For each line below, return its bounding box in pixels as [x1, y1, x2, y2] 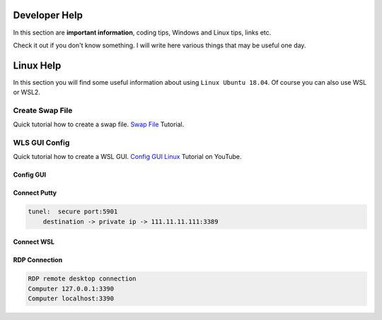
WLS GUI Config [13, 138, 70, 148]
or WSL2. [13, 88, 40, 97]
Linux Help [13, 59, 62, 71]
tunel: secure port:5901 [28, 208, 118, 215]
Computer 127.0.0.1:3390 [28, 285, 115, 292]
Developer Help [13, 9, 83, 21]
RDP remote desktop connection [28, 275, 137, 283]
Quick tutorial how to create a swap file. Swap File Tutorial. [13, 120, 185, 129]
